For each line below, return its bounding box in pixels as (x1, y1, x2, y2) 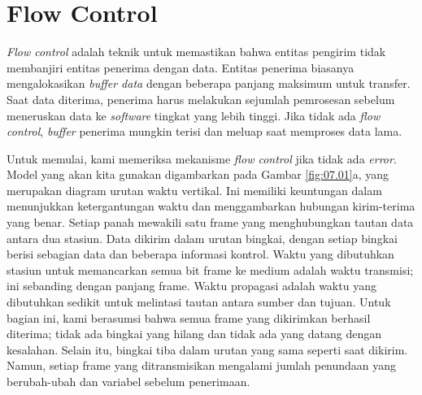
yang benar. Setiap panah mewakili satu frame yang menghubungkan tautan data (7, 214, 414, 231)
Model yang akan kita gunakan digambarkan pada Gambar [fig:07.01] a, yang (7, 166, 389, 183)
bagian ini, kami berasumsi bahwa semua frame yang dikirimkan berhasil (7, 309, 371, 326)
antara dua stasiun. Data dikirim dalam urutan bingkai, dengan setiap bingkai (7, 229, 398, 246)
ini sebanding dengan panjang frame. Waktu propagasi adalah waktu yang (7, 277, 376, 294)
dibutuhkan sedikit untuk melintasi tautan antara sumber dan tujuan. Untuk (7, 293, 391, 310)
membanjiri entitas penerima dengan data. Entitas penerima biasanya (7, 59, 355, 76)
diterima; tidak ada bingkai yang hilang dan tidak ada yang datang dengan (7, 325, 381, 342)
